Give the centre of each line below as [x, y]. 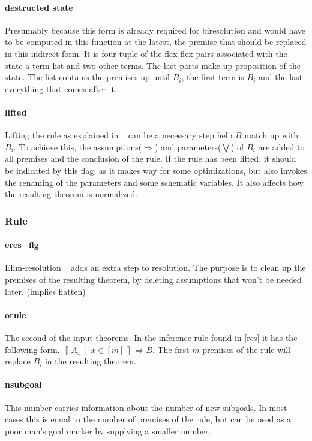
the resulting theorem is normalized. [71, 194]
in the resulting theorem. [90, 361]
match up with [271, 135]
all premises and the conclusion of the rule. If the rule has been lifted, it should [151, 158]
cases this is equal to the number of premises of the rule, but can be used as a [148, 419]
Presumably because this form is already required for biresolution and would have [155, 30]
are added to [281, 147]
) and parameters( [188, 147]
